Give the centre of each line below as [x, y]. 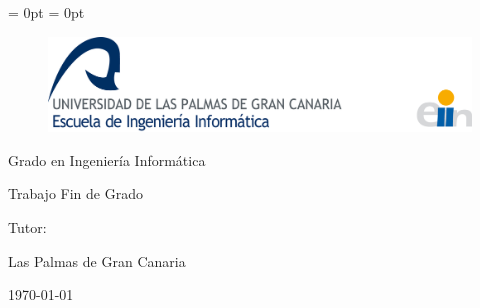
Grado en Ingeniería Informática [107, 159]
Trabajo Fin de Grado [75, 193]
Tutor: [27, 227]
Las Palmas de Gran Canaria [97, 260]
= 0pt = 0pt [46, 12]
